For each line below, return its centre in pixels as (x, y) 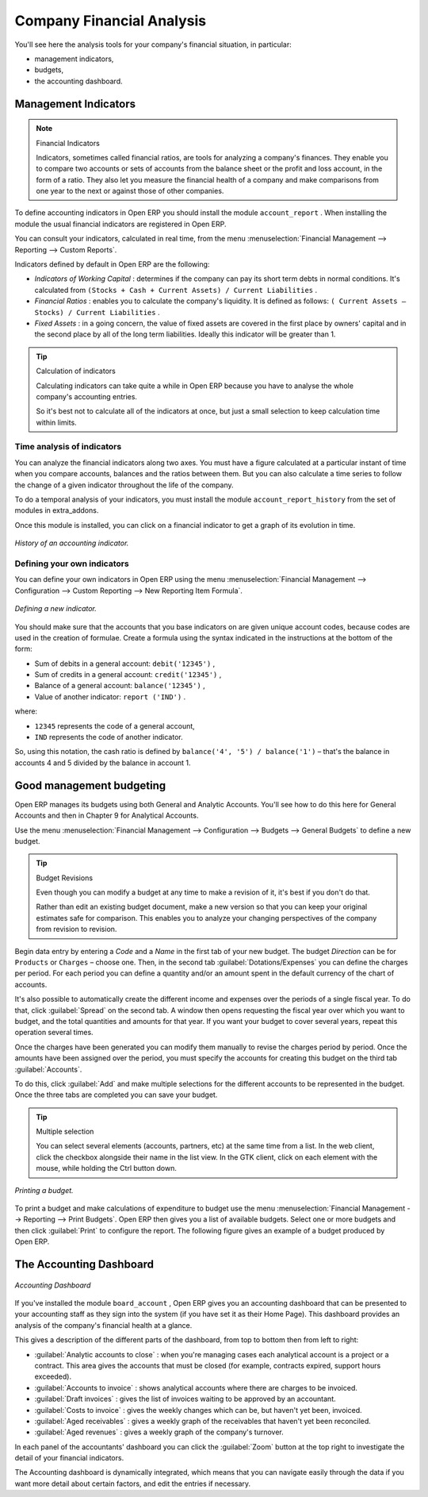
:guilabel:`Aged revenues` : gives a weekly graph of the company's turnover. (159, 1432)
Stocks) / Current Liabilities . (97, 312)
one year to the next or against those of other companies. (130, 191)
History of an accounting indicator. (72, 543)
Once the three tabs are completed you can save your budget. (116, 1095)
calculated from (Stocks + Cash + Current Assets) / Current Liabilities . (176, 290)
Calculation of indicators (76, 371)
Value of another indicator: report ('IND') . (110, 697)
